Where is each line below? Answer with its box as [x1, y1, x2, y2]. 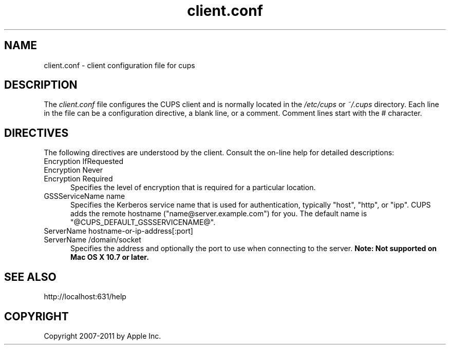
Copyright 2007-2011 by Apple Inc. [44, 331, 161, 340]
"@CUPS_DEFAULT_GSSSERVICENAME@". [70, 218, 216, 227]
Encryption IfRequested [44, 157, 124, 166]
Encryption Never [44, 166, 103, 175]
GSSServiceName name [44, 192, 125, 201]
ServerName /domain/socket [44, 235, 141, 244]
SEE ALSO [4, 270, 57, 283]
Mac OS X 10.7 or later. [70, 253, 149, 262]
